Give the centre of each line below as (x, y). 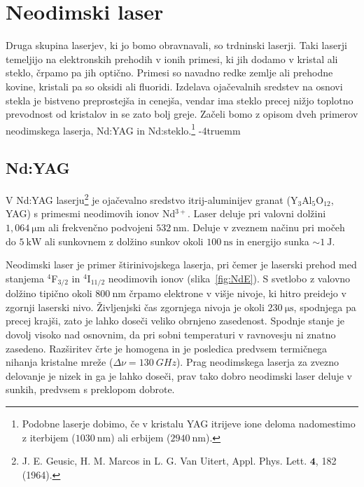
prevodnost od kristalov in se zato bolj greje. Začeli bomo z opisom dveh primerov (182, 114)
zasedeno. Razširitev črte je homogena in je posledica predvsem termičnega (167, 348)
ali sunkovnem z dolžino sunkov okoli (124, 241)
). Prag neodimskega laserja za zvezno (258, 362)
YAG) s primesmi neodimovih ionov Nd (91, 213)
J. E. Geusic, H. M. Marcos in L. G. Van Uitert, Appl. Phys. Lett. (164, 461)
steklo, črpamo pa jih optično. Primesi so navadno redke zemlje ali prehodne (169, 73)
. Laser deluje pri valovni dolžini (257, 213)
